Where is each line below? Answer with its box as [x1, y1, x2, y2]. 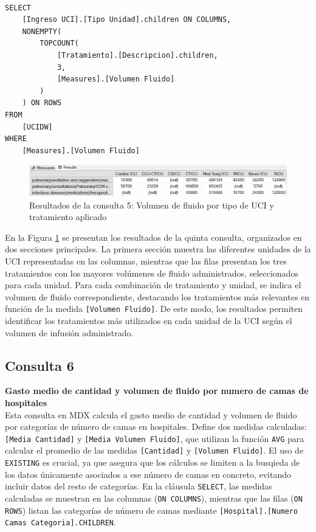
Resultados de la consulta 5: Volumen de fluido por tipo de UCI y [29, 198, 274, 211]
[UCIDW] [22, 122, 53, 131]
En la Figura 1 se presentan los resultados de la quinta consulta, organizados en [5, 230, 302, 243]
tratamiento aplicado [29, 210, 107, 223]
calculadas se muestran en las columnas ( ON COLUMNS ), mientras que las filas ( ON [5, 492, 303, 505]
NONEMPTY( [22, 27, 62, 36]
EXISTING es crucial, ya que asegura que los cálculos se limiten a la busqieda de [5, 456, 300, 469]
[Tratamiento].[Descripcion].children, [57, 50, 218, 60]
